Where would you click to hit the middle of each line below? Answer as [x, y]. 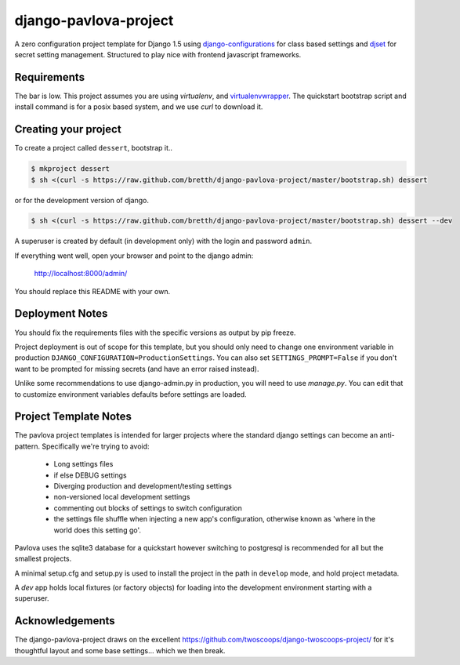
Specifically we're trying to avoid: [96, 446]
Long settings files [83, 464]
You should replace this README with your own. [92, 291]
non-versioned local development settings [122, 497]
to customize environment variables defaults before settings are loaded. [130, 394]
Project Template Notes [73, 417]
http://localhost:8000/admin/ [81, 274]
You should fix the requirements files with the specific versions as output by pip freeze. [155, 332]
